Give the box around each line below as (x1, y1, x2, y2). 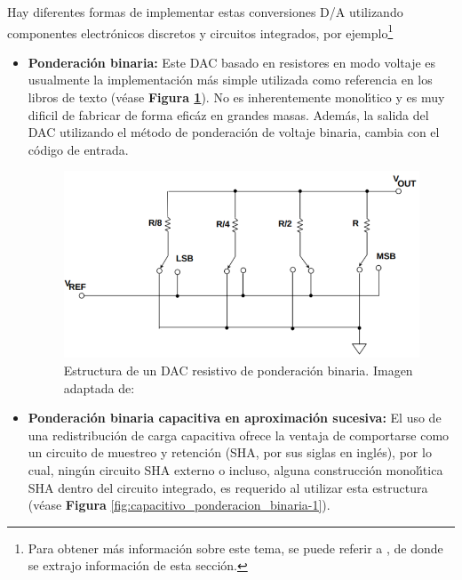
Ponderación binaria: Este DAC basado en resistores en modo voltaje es (28, 52, 436, 71)
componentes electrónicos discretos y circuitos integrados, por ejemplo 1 (7, 20, 394, 42)
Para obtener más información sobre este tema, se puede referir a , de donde (28, 538, 443, 557)
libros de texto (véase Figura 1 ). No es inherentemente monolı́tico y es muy (28, 88, 445, 107)
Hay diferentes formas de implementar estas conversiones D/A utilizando (7, 3, 403, 20)
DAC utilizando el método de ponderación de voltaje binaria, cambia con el (28, 123, 440, 141)
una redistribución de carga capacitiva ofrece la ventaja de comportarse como (28, 425, 450, 444)
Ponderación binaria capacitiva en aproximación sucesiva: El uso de (28, 408, 442, 427)
